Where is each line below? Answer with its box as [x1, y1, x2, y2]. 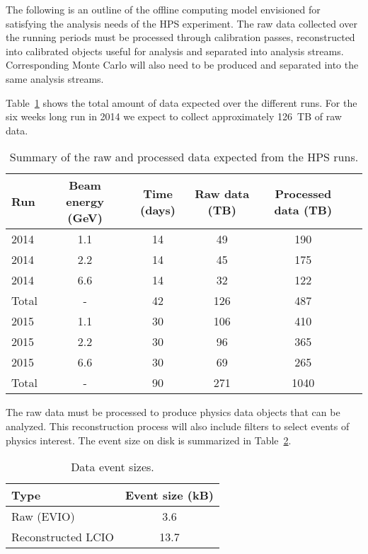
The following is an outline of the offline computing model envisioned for [6, 2, 321, 16]
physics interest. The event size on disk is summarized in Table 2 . [6, 432, 292, 447]
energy [66, 193, 104, 210]
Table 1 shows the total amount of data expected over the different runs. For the [6, 95, 357, 110]
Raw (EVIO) [11, 508, 75, 525]
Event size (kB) [125, 487, 214, 504]
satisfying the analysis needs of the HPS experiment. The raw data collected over [6, 16, 357, 30]
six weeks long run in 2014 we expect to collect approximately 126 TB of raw [6, 109, 342, 124]
